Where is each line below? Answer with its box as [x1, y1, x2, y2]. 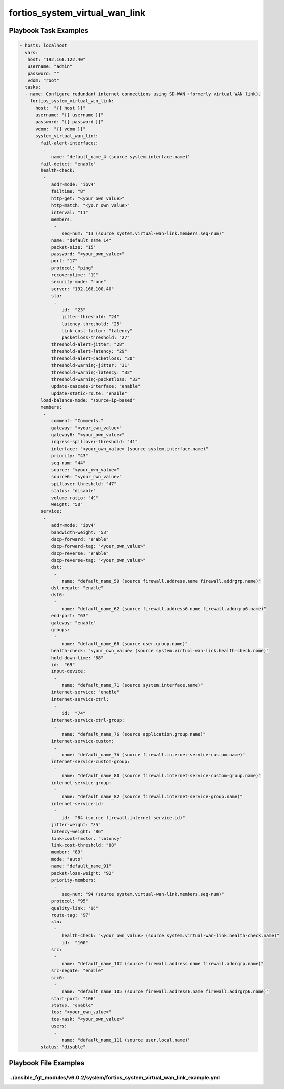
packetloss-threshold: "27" [61, 335, 130, 340]
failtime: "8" [51, 189, 86, 194]
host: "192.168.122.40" [27, 56, 86, 62]
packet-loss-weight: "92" [51, 870, 114, 876]
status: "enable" [51, 1003, 94, 1008]
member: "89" [51, 849, 83, 855]
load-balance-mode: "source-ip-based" [40, 398, 135, 403]
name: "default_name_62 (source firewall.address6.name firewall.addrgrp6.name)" [61, 606, 266, 611]
